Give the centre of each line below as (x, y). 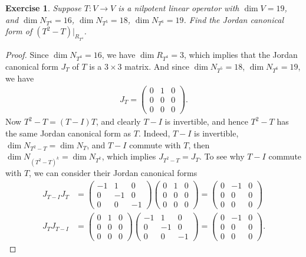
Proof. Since (27, 55)
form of (19, 31)
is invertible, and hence (206, 121)
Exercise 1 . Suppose (43, 8)
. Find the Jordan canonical (233, 19)
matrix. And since (157, 66)
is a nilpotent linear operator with (179, 8)
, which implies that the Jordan (241, 55)
